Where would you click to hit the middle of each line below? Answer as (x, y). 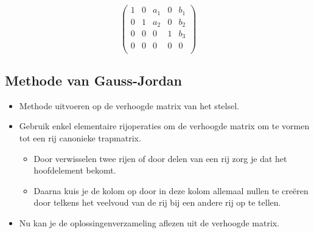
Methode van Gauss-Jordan (94, 80)
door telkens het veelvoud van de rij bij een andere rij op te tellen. (157, 202)
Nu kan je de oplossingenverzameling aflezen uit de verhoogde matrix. (149, 222)
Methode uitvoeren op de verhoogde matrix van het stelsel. (129, 105)
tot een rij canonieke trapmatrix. (80, 137)
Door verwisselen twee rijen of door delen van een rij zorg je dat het (160, 158)
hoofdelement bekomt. (75, 170)
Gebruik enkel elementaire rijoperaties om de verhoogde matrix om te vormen (164, 126)
